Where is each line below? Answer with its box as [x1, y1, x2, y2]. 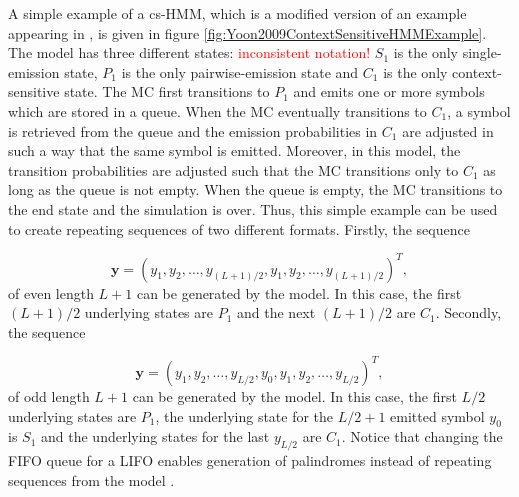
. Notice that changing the [341, 426, 503, 447]
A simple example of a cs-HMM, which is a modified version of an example [8, 3, 467, 23]
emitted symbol [390, 405, 485, 426]
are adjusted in [402, 120, 494, 141]
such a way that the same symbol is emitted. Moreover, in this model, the [8, 140, 461, 161]
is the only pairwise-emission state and [121, 61, 359, 82]
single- [462, 42, 502, 63]
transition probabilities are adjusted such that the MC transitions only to [8, 159, 459, 180]
